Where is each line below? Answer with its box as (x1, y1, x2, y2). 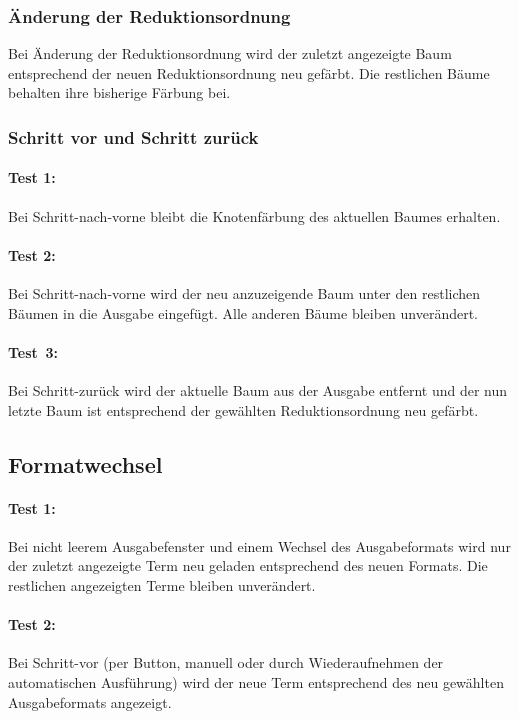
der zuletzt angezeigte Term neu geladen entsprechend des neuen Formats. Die (8, 555, 488, 576)
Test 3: (8, 341, 59, 362)
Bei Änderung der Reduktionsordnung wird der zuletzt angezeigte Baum (8, 43, 452, 64)
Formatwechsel (8, 448, 163, 479)
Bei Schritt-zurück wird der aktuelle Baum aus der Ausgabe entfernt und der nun (8, 380, 507, 401)
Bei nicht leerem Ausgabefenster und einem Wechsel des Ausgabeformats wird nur (8, 535, 511, 556)
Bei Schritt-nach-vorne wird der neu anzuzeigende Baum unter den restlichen (8, 283, 481, 304)
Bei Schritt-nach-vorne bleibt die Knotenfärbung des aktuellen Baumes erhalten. (8, 205, 501, 226)
